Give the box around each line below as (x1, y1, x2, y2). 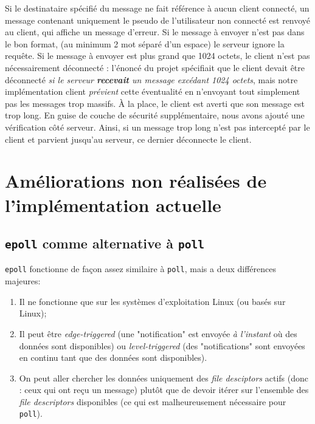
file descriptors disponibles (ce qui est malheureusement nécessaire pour (19, 395, 286, 408)
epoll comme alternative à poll (5, 234, 204, 253)
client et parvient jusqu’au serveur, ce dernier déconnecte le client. (5, 132, 252, 145)
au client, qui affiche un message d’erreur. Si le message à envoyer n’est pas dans (5, 26, 305, 38)
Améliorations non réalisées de (5, 168, 267, 193)
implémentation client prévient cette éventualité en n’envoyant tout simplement (5, 85, 300, 98)
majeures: (5, 275, 41, 287)
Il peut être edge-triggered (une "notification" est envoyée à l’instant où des (19, 327, 297, 340)
